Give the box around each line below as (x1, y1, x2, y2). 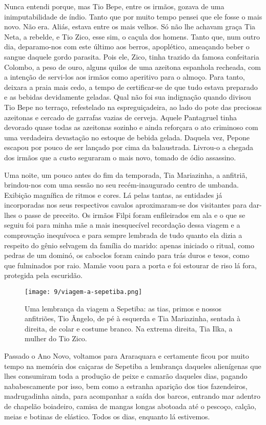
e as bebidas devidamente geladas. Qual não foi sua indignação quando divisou (4, 91, 251, 102)
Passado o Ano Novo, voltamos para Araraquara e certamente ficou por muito (4, 350, 249, 361)
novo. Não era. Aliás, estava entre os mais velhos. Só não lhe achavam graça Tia (4, 21, 256, 32)
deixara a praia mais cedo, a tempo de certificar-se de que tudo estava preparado (4, 81, 258, 92)
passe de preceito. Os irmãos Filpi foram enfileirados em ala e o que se (24, 209, 245, 220)
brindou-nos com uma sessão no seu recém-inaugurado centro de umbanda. (4, 179, 239, 190)
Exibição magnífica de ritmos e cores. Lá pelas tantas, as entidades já (4, 189, 222, 200)
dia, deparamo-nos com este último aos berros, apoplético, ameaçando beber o (4, 41, 250, 52)
